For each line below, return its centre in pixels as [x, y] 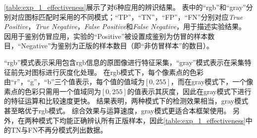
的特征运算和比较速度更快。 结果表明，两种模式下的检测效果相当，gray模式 [126, 101]
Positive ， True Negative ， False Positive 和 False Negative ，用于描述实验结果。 [125, 26]
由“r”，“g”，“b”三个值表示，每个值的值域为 [74, 82]
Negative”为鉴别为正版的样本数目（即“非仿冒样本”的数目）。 [117, 46]
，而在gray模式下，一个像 [212, 82]
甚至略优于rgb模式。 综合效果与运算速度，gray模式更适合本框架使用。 [117, 110]
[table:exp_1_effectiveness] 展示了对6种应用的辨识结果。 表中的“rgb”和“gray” [125, 7]
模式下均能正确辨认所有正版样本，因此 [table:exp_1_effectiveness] [142, 120]
